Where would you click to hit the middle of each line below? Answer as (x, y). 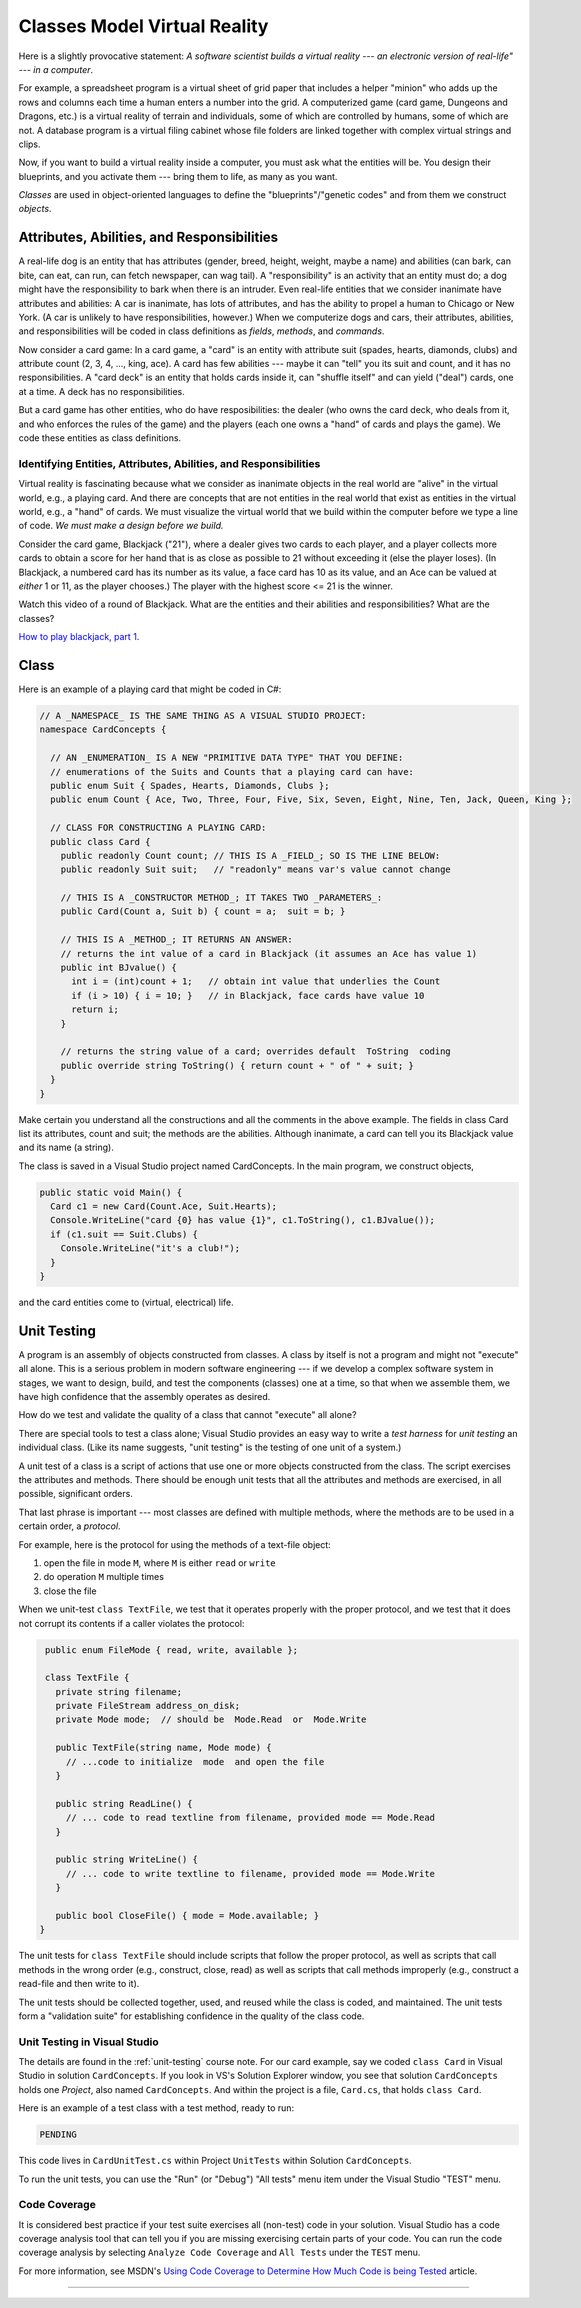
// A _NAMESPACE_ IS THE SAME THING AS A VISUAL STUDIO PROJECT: (203, 715)
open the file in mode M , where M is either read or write (160, 1562)
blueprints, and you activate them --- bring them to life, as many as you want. (178, 176)
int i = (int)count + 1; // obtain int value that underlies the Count (256, 981)
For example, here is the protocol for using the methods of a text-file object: (175, 1544)
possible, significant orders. (76, 1494)
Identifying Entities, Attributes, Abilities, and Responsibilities (169, 463)
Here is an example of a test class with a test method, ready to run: (156, 2108)
